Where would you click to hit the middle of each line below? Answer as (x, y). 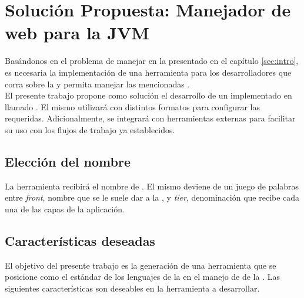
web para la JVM (77, 33)
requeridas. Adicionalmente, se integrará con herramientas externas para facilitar (150, 118)
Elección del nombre (68, 161)
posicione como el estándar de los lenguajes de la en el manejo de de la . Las (142, 277)
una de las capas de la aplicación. (65, 209)
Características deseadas (80, 240)
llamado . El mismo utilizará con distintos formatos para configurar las (133, 106)
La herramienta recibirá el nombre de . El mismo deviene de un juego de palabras (152, 186)
